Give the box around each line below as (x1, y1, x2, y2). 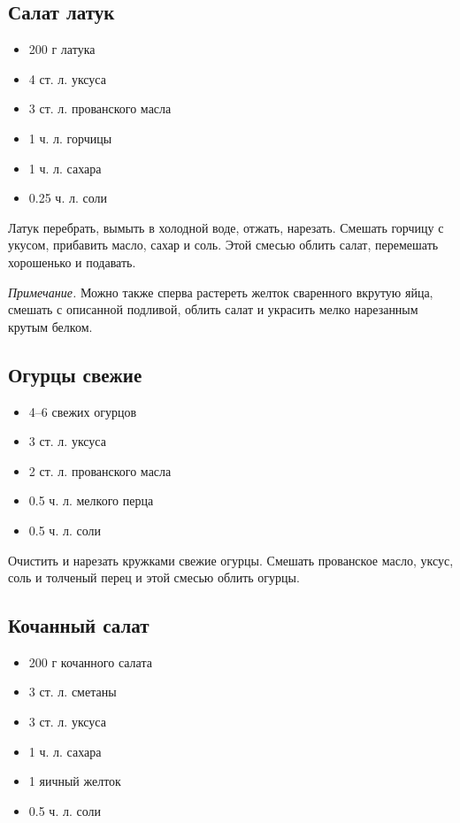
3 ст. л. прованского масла (28, 99, 172, 118)
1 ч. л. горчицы (28, 128, 112, 147)
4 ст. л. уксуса (28, 69, 106, 88)
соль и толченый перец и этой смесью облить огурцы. (8, 568, 300, 587)
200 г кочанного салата (28, 652, 152, 671)
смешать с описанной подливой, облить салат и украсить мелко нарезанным (8, 300, 418, 319)
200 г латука (28, 40, 96, 58)
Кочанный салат (8, 611, 149, 639)
